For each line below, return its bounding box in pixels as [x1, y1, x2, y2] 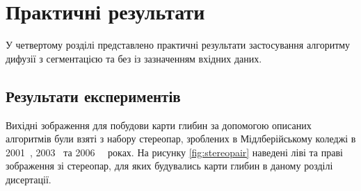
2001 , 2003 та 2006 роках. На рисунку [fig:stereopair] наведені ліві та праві [6, 144, 343, 159]
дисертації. [6, 172, 51, 186]
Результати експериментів [6, 85, 181, 106]
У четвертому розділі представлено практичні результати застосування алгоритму [6, 38, 351, 52]
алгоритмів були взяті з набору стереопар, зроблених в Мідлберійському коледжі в [6, 131, 356, 146]
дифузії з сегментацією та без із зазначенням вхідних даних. [6, 51, 262, 65]
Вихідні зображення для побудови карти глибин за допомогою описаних [6, 117, 312, 132]
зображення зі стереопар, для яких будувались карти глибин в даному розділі [6, 158, 333, 173]
